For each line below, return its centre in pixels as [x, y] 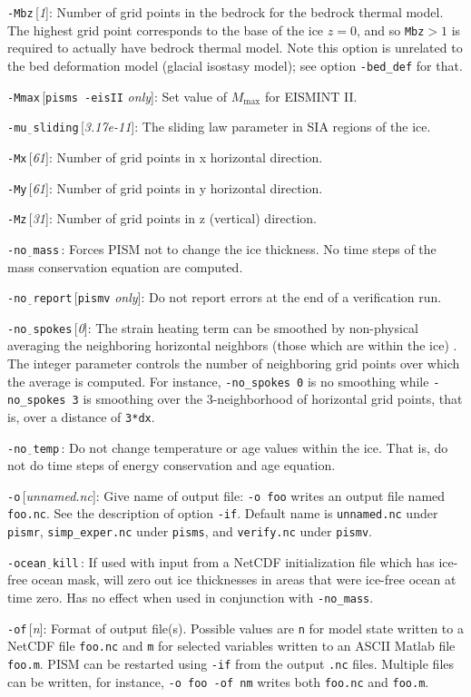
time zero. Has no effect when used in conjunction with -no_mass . [191, 598]
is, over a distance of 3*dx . [81, 416]
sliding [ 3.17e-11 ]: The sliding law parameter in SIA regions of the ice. [232, 127]
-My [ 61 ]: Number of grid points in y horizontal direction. [165, 187]
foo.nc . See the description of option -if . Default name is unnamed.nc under [223, 513]
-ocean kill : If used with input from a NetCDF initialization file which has [221, 561]
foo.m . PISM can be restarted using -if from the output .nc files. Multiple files [231, 663]
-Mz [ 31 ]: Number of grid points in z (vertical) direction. [162, 218]
